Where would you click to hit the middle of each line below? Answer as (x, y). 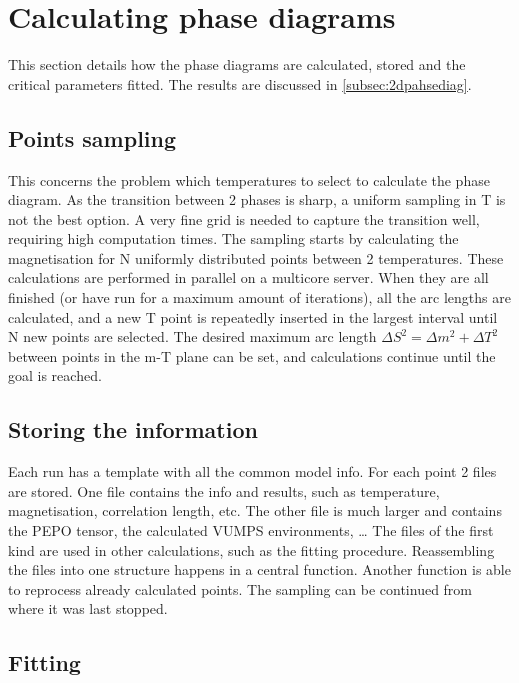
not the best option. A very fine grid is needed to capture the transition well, (244, 218)
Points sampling (92, 137)
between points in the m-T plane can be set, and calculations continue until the (252, 355)
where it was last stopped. (88, 608)
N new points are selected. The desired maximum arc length (192, 336)
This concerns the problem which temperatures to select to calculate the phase (249, 179)
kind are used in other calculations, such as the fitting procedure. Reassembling (251, 549)
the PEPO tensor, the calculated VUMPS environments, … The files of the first (251, 530)
